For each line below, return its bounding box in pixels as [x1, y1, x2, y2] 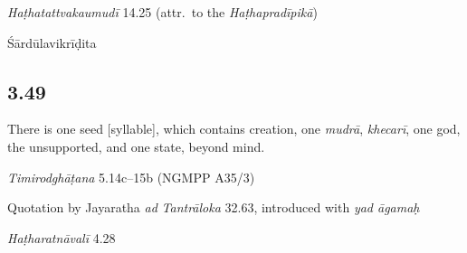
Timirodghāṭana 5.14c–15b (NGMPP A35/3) [7, 167, 255, 186]
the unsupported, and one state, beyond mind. [7, 136, 265, 155]
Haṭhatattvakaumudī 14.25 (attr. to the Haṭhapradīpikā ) [7, 3, 318, 21]
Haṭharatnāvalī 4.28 [7, 228, 116, 247]
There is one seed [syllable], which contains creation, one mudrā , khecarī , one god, [7, 119, 461, 138]
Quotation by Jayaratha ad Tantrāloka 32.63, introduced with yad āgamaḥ [7, 198, 420, 217]
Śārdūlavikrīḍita [7, 33, 97, 52]
